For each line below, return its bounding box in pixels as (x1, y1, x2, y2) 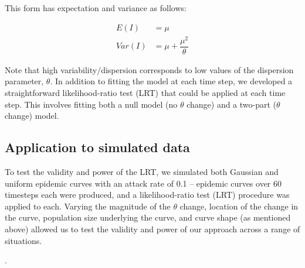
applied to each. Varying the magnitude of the (5, 200, 171, 212)
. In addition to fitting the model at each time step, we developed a (50, 75, 293, 87)
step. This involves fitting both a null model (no (5, 98, 178, 110)
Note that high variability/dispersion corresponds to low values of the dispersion (5, 63, 294, 75)
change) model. (5, 109, 59, 122)
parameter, (5, 75, 44, 87)
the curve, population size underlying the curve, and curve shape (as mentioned (5, 211, 291, 224)
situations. (5, 234, 42, 246)
